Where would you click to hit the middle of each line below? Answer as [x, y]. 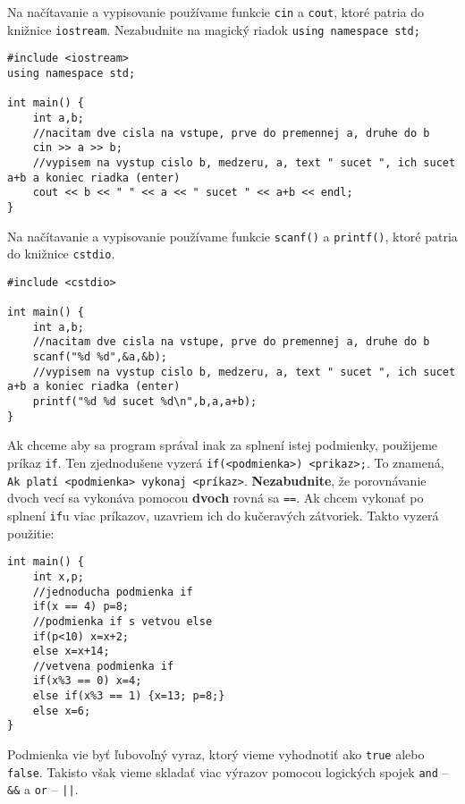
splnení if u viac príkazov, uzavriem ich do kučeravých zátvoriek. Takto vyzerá [223, 515]
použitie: [31, 533]
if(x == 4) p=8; [81, 607]
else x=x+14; [71, 652]
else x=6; [62, 711]
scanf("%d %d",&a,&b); [100, 357]
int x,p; [58, 576]
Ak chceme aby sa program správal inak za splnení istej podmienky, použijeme [223, 445]
